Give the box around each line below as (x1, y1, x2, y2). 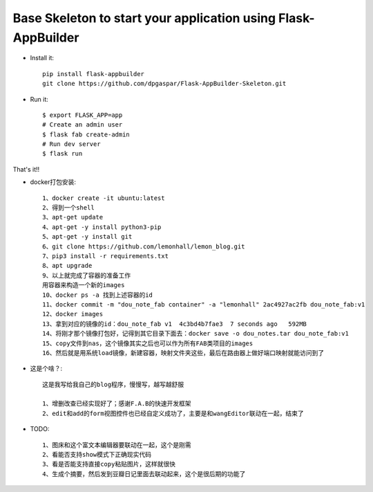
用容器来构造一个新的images (42, 281, 125, 289)
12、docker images (42, 310, 104, 318)
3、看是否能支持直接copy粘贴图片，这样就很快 (42, 460, 176, 468)
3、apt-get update (42, 213, 104, 221)
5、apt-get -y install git (42, 233, 133, 241)
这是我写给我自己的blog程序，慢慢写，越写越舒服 (42, 381, 184, 388)
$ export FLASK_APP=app (42, 111, 123, 119)
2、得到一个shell (42, 204, 95, 212)
